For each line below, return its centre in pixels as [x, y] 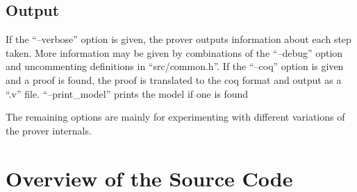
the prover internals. [49, 130]
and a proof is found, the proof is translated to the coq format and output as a [174, 79]
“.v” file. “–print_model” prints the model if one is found [127, 93]
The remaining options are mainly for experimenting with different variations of [175, 117]
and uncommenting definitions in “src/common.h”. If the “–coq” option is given [175, 66]
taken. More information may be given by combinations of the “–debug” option [174, 52]
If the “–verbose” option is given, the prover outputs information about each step [178, 39]
